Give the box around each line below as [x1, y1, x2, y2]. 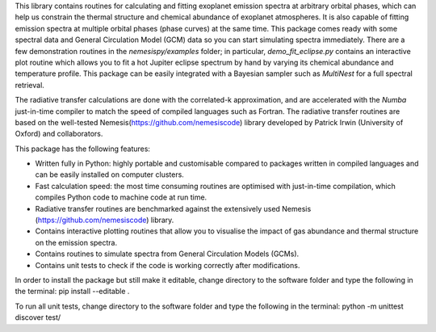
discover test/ [15, 313, 61, 322]
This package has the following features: [15, 144, 151, 153]
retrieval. [15, 80, 44, 90]
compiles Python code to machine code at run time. [35, 192, 208, 202]
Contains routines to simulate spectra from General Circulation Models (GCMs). [35, 249, 300, 258]
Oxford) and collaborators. [15, 129, 103, 139]
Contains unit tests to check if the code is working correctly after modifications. [35, 260, 300, 270]
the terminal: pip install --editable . [15, 287, 130, 296]
